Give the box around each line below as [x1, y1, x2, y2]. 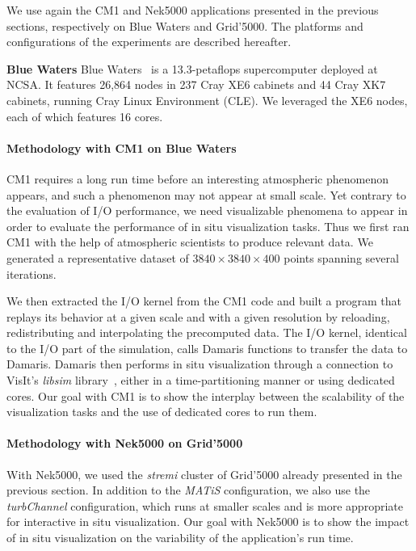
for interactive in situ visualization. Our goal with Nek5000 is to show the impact [6, 513, 410, 530]
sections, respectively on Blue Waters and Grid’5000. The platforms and [6, 17, 363, 34]
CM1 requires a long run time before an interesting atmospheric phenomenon [6, 170, 389, 187]
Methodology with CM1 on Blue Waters [6, 139, 237, 156]
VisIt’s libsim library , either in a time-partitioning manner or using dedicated [6, 372, 395, 389]
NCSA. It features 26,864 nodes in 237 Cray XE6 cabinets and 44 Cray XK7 [6, 76, 386, 93]
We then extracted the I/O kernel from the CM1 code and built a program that [6, 292, 402, 309]
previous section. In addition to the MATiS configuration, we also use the [6, 482, 371, 498]
